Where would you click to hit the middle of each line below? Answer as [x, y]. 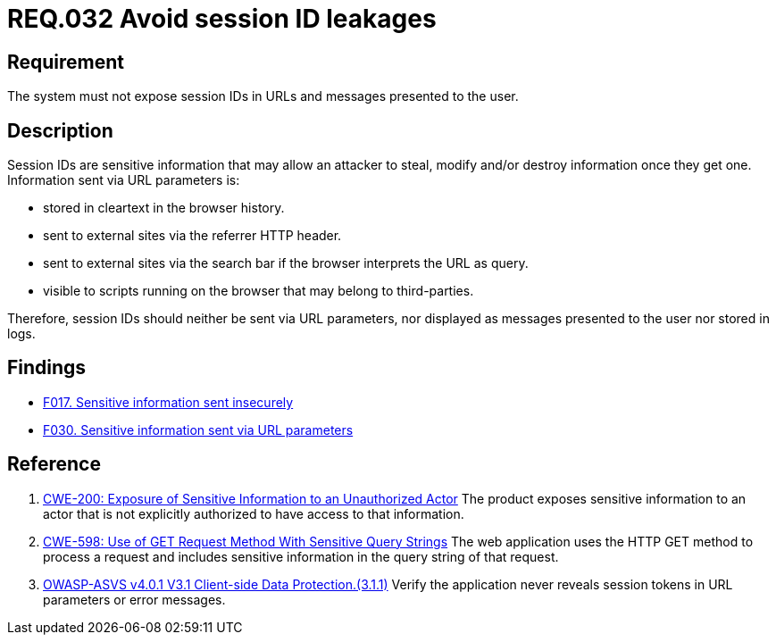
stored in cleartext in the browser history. [164, 208]
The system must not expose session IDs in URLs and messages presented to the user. [263, 96]
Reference [54, 464]
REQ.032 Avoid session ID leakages [222, 19]
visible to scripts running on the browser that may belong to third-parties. [259, 291]
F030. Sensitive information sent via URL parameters [198, 429]
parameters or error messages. [134, 599]
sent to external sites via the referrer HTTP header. [192, 236]
